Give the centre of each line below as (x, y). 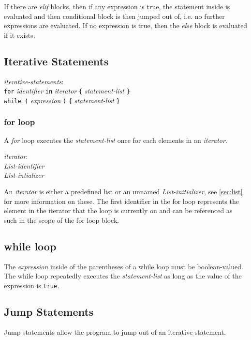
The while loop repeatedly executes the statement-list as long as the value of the (123, 276)
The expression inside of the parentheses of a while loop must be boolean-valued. (124, 266)
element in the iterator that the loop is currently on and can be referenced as (118, 210)
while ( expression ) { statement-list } (62, 100)
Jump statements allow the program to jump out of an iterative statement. (115, 332)
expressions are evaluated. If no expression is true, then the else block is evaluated (126, 25)
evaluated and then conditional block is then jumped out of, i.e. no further (114, 16)
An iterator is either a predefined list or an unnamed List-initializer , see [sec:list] (123, 192)
